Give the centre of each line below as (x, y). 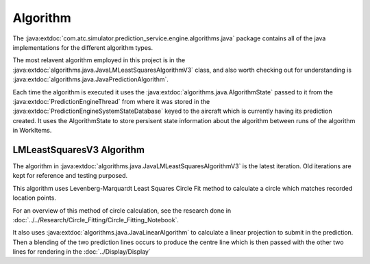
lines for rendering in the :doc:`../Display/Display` (82, 252)
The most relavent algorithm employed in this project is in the (99, 60)
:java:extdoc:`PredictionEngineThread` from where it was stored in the (111, 101)
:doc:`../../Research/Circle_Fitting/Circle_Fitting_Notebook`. (96, 220)
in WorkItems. (32, 131)
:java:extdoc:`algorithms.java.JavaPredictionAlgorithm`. (91, 79)
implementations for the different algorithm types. (83, 47)
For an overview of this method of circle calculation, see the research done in (122, 210)
